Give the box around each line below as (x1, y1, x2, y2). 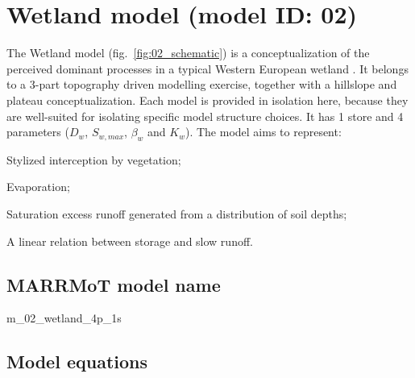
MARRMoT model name (6, 272, 221, 297)
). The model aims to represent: (185, 123, 342, 140)
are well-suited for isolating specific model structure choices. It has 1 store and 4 (6, 107, 404, 124)
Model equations (6, 349, 147, 374)
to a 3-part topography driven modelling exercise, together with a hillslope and (6, 76, 397, 93)
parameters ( (6, 123, 69, 140)
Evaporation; (6, 178, 70, 195)
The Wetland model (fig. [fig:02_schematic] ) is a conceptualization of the (6, 44, 370, 61)
